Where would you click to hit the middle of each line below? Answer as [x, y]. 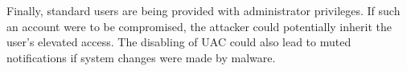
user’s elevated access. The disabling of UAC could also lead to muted [179, 42]
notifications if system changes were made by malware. [141, 57]
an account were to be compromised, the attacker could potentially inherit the [199, 26]
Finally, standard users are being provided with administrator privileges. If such [203, 10]
